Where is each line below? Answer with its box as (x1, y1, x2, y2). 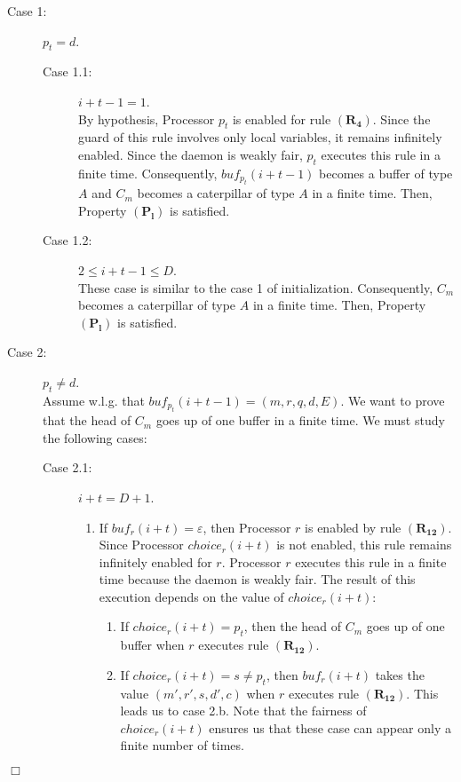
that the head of (43, 411, 131, 430)
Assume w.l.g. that (43, 391, 145, 409)
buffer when (120, 636, 185, 654)
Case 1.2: (43, 231, 92, 249)
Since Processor (99, 535, 184, 554)
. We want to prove (340, 391, 445, 409)
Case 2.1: (43, 458, 92, 477)
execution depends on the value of (99, 587, 284, 605)
